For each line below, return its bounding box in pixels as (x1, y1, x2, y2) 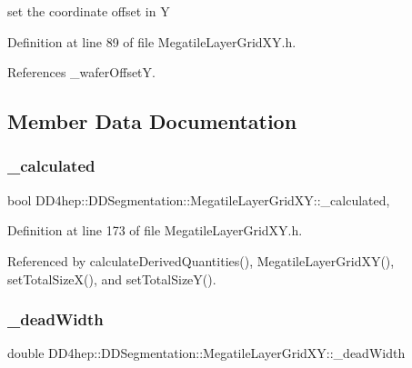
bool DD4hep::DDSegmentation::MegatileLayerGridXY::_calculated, (7, 190, 390, 209)
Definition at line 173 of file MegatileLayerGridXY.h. (7, 221, 303, 240)
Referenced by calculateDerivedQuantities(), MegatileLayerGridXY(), (7, 251, 395, 270)
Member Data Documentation (7, 107, 297, 135)
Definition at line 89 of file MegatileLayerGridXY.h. (7, 32, 296, 51)
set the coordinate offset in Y (7, 2, 170, 20)
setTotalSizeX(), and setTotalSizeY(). (7, 269, 216, 288)
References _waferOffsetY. (7, 63, 156, 82)
